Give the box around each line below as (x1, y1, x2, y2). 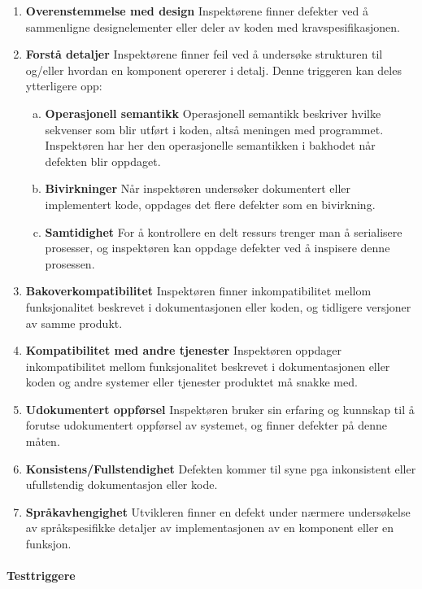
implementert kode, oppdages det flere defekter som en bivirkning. (45, 195, 376, 212)
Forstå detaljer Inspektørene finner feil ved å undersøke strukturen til (25, 46, 383, 63)
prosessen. (45, 255, 95, 272)
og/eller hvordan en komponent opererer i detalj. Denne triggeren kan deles (25, 61, 402, 78)
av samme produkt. (25, 314, 123, 331)
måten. (25, 433, 60, 450)
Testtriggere (7, 567, 76, 584)
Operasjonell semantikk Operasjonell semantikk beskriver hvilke (45, 104, 381, 121)
